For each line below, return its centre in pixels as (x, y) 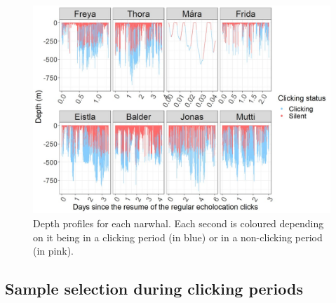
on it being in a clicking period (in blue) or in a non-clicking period (178, 237)
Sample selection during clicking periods (154, 289)
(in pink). (53, 251)
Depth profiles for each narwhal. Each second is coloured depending (179, 223)
